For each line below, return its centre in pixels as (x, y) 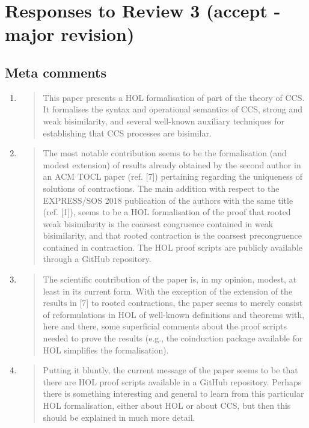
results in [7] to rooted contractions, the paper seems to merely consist (173, 303)
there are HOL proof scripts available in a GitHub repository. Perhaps (172, 381)
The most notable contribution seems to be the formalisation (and (165, 153)
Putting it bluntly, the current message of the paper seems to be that (170, 370)
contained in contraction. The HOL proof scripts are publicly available (173, 247)
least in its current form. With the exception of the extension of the (168, 291)
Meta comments (56, 72)
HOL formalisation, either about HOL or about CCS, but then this (167, 405)
